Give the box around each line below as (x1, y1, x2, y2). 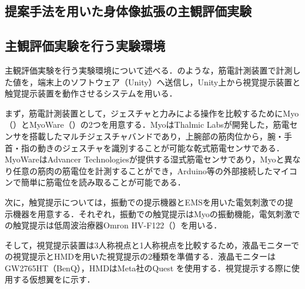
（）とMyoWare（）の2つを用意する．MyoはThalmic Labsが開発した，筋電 (5, 118, 290, 131)
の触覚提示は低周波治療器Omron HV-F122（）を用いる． (5, 219, 222, 231)
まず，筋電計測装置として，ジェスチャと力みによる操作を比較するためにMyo (5, 107, 299, 119)
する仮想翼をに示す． (12, 273, 95, 285)
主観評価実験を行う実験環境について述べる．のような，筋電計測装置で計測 (5, 64, 293, 76)
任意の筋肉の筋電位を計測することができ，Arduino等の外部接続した (12, 164, 273, 177)
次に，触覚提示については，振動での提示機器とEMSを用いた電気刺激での (5, 195, 285, 208)
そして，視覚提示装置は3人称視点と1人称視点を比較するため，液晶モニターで (5, 238, 300, 251)
